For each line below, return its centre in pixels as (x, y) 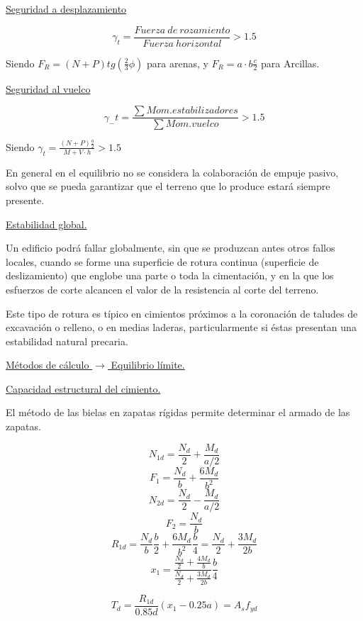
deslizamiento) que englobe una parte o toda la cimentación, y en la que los (170, 275)
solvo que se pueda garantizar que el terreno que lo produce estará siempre (168, 186)
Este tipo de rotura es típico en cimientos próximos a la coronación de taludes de (182, 313)
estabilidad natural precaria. (67, 341)
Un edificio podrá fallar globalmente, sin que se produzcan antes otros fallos (171, 248)
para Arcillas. (290, 63)
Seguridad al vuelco (48, 88)
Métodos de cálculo (48, 365)
